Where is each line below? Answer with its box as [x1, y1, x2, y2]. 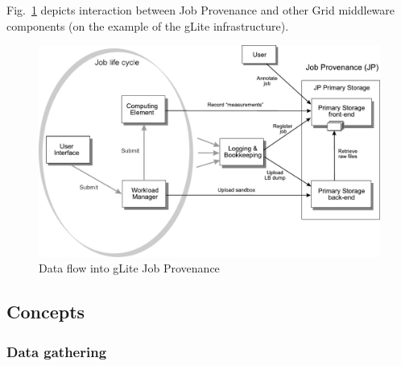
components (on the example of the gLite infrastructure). [6, 17, 289, 34]
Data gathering [6, 341, 107, 361]
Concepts [6, 299, 85, 324]
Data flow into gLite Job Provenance [39, 260, 220, 277]
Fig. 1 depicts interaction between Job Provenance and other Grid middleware [6, 2, 395, 18]
